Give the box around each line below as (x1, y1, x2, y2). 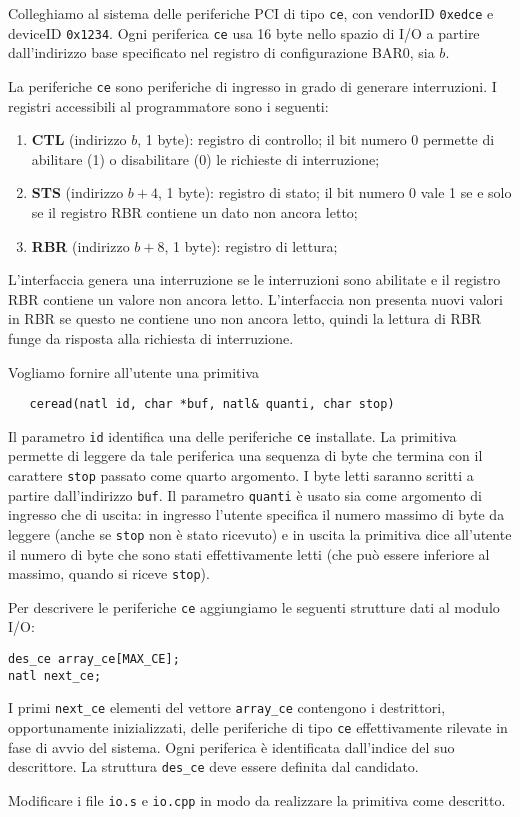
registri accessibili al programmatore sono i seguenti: (8, 95, 329, 116)
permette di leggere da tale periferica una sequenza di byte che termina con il (8, 445, 483, 466)
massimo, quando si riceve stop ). (8, 563, 210, 584)
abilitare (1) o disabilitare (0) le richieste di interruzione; (31, 148, 380, 169)
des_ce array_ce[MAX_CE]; (8, 652, 180, 667)
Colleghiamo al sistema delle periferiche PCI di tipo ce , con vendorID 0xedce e (8, 3, 494, 23)
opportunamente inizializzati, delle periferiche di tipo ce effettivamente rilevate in (8, 717, 508, 738)
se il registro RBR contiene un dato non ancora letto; (31, 201, 358, 222)
